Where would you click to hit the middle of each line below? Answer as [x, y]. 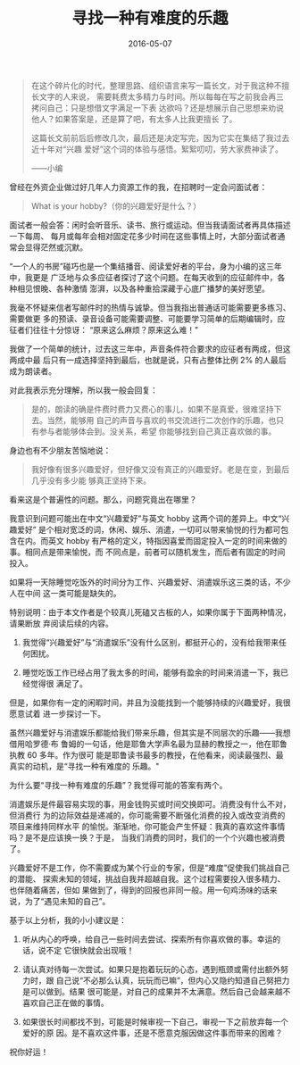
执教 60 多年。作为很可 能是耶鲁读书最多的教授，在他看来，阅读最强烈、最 [146, 754]
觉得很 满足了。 [58, 683]
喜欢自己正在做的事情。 [65, 1003]
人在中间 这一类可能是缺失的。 [65, 593]
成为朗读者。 [33, 370]
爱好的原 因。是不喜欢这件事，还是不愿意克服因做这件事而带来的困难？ [152, 1033]
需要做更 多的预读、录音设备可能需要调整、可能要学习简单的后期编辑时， [143, 319]
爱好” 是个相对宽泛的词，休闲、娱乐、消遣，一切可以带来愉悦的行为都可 [149, 529]
